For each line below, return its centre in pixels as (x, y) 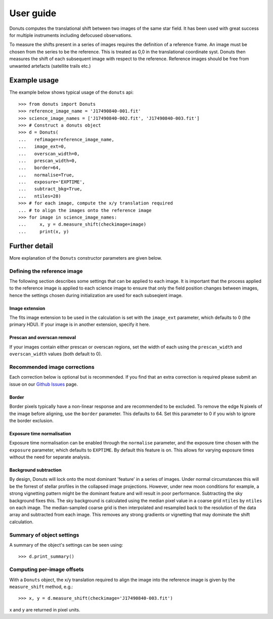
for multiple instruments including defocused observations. (71, 35)
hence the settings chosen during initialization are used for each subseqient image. (96, 295)
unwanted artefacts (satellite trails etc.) (50, 66)
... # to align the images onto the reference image (85, 210)
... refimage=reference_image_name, (66, 139)
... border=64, (40, 168)
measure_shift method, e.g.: (41, 587)
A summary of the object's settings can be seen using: (66, 545)
